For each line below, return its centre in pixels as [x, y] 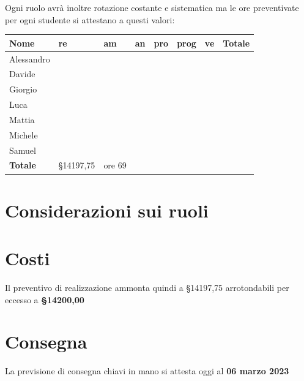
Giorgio [23, 89]
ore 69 [115, 165]
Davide [22, 74]
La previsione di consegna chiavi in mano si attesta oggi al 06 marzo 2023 [147, 371]
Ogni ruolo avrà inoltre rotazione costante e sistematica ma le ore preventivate [152, 7]
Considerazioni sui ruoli [107, 210]
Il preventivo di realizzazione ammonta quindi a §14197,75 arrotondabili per [147, 288]
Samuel [23, 150]
